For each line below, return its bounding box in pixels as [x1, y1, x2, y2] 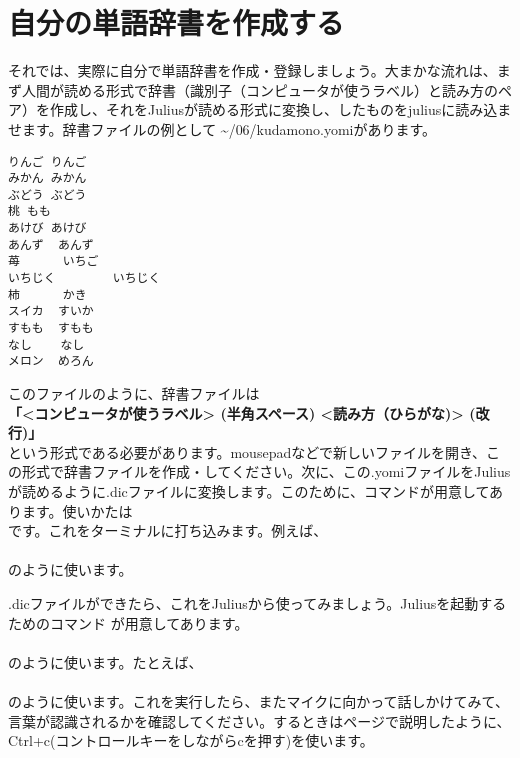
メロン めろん [8, 354, 94, 369]
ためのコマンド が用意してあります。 [8, 612, 249, 633]
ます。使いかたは [21, 500, 133, 521]
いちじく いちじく [8, 271, 161, 286]
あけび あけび [8, 221, 87, 236]
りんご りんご [8, 154, 87, 169]
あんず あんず [8, 237, 94, 252]
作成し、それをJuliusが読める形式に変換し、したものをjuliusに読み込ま [49, 99, 512, 120]
